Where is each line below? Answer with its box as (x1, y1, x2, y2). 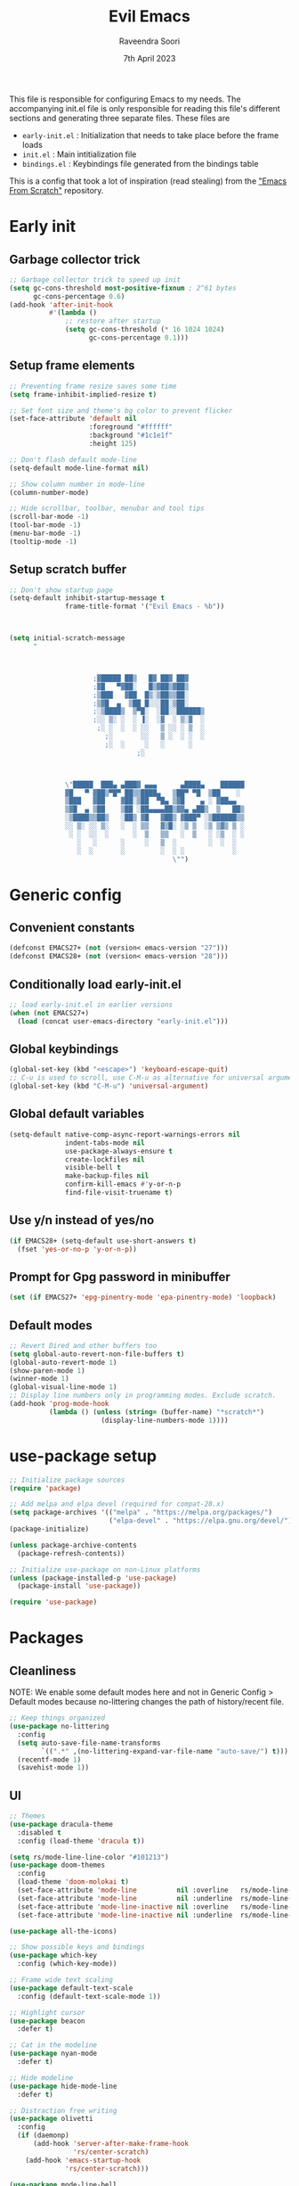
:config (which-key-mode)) (17, 1960, 117, 1968)
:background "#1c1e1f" (88, 431, 174, 440)
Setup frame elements (9, 358, 135, 374)
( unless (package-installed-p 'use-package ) (9, 1574, 177, 1582)
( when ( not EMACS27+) (9, 1008, 90, 1017)
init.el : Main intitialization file (21, 149, 137, 160)
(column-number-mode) (9, 488, 90, 497)
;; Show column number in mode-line (9, 480, 145, 489)
